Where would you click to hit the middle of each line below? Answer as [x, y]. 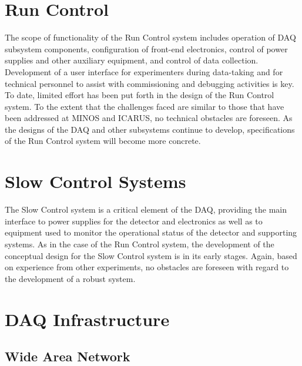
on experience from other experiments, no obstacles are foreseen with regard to [147, 267]
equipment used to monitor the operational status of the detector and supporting [151, 232]
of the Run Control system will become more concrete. [103, 141]
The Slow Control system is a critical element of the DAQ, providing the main [146, 209]
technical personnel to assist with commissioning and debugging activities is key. [150, 83]
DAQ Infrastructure [87, 319]
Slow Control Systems [95, 181]
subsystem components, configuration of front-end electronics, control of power [146, 48]
